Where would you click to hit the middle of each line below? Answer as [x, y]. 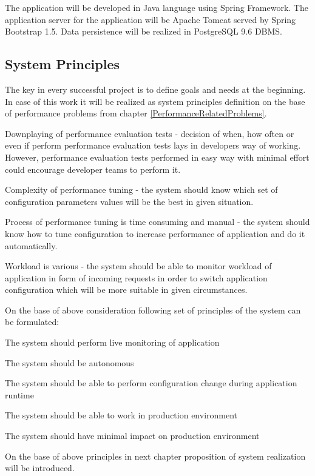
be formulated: [32, 322]
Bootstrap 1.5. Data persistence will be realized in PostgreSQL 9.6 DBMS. [144, 31]
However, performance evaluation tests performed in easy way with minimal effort [157, 157]
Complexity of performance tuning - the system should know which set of [141, 189]
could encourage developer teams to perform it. [93, 169]
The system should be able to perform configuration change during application [151, 383]
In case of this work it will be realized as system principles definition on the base [155, 101]
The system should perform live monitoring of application [112, 342]
